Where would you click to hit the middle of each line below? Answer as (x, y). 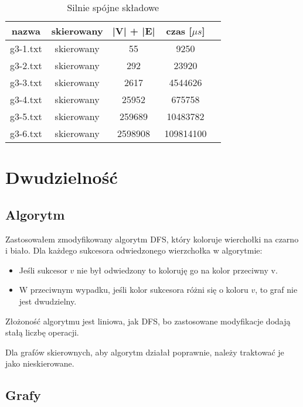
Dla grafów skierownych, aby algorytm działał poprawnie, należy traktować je (145, 352)
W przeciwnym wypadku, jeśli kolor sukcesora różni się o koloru (134, 290)
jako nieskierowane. (40, 363)
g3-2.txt (26, 65)
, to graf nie (276, 290)
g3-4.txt (26, 99)
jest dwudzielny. (48, 301)
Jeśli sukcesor (43, 270)
